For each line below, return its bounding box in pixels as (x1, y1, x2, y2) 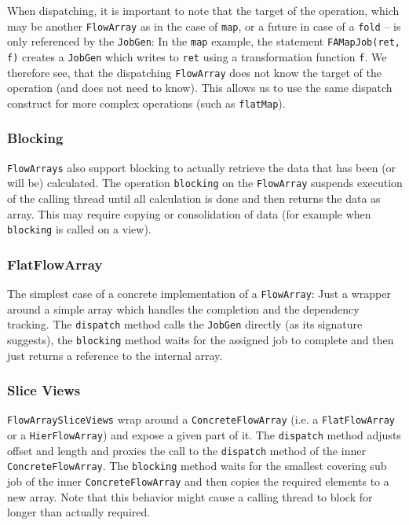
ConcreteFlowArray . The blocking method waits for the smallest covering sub (7, 457, 387, 474)
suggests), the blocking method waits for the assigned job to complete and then (7, 331, 394, 347)
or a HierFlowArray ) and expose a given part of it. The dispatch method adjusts (7, 427, 401, 443)
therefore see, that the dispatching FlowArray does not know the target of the (7, 64, 382, 80)
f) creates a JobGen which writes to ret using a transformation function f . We (7, 48, 387, 64)
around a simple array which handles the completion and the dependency (7, 300, 360, 317)
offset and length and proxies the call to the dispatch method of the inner (7, 442, 366, 458)
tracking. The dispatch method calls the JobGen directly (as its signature (7, 316, 363, 332)
